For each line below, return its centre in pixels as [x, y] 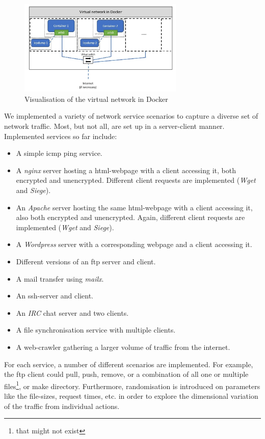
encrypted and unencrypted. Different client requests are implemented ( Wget [136, 180]
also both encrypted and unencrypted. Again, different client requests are [130, 217]
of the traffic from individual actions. [62, 406]
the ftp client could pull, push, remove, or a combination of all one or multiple [126, 374]
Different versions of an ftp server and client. [86, 261]
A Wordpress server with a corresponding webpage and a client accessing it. [134, 244]
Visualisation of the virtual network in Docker [96, 99]
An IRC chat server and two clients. [72, 312]
